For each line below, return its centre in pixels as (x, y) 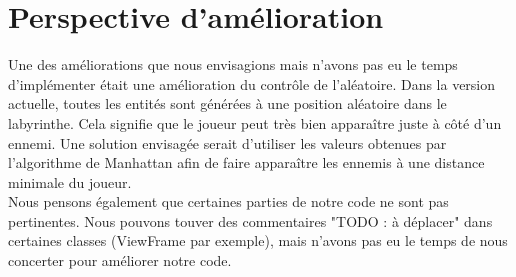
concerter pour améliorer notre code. (120, 260)
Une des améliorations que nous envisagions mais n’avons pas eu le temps (233, 64)
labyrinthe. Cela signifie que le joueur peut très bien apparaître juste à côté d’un (255, 122)
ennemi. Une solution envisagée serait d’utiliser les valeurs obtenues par (227, 142)
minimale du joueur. (70, 181)
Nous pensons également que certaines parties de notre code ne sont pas (228, 201)
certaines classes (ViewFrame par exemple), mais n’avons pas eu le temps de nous (258, 240)
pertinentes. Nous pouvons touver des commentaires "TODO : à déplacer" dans (250, 220)
